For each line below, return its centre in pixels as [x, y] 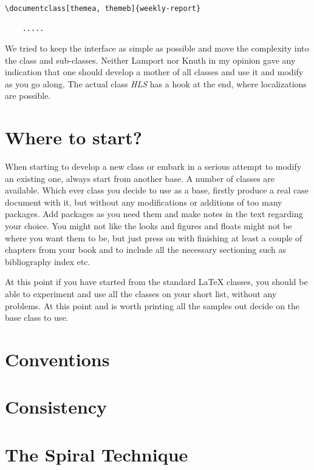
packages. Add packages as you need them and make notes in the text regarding [154, 214]
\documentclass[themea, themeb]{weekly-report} [103, 8]
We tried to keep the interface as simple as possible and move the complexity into [157, 48]
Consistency [56, 407]
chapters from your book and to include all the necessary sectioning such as [145, 250]
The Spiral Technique [97, 454]
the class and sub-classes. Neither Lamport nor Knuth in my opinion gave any [150, 60]
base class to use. [37, 317]
